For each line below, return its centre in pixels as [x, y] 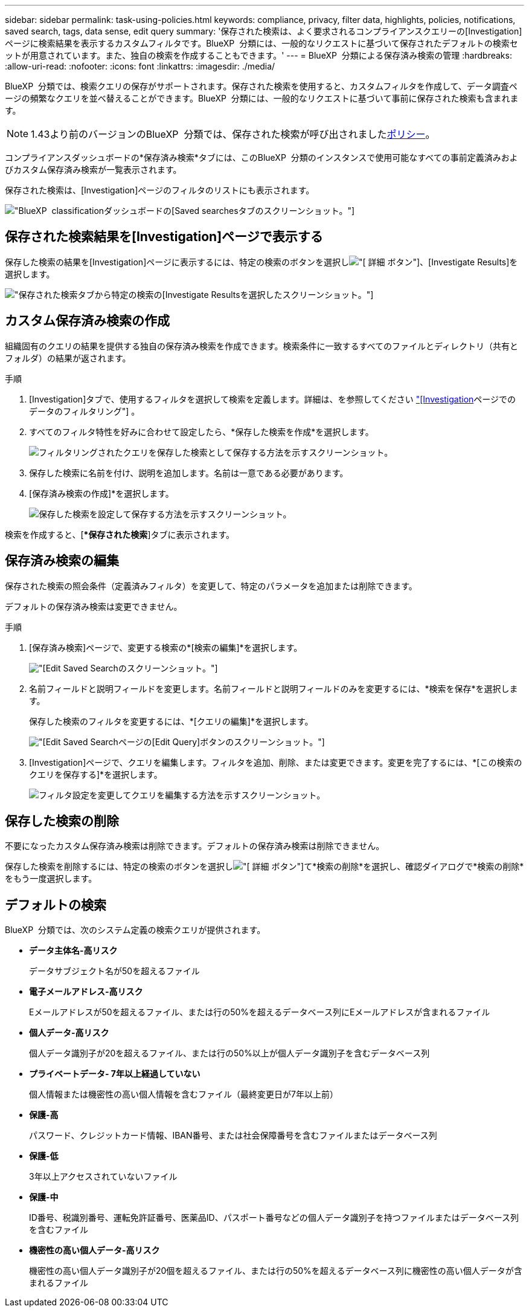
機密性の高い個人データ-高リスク [95, 1250]
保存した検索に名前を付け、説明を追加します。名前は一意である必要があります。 [189, 473]
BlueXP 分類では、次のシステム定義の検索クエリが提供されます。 [135, 930]
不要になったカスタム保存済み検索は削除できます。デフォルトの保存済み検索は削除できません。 [195, 846]
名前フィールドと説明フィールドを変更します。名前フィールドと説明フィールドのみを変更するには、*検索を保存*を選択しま [274, 688]
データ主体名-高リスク [73, 951]
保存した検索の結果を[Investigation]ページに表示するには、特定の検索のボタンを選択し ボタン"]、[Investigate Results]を [261, 262]
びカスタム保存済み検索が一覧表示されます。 [93, 170]
